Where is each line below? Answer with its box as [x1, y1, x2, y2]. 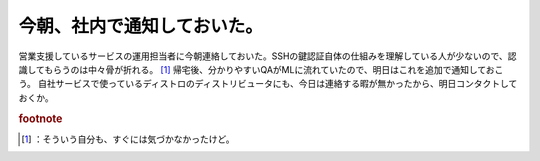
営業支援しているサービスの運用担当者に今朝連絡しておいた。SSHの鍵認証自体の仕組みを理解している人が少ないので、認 [18, 50, 517, 62]
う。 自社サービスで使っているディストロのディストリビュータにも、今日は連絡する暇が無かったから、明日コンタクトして [18, 78, 518, 90]
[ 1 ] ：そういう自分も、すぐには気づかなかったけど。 [21, 133, 235, 145]
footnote [18, 111, 63, 125]
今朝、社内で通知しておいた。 [18, 15, 264, 37]
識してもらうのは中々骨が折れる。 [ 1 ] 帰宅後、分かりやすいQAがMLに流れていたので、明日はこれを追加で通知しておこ [18, 63, 504, 75]
